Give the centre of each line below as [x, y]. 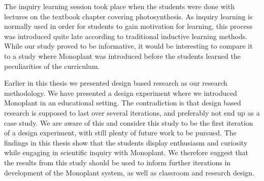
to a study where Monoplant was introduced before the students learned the [122, 56]
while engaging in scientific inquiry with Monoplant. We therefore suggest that [126, 152]
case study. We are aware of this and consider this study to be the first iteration [129, 122]
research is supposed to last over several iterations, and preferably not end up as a [132, 112]
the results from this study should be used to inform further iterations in [118, 162]
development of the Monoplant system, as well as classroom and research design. [129, 172]
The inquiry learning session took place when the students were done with [119, 6]
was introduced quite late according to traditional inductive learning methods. [126, 36]
